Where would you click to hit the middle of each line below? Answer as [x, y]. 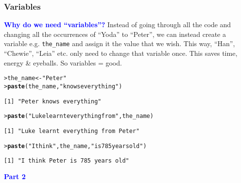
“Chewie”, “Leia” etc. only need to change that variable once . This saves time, [121, 53]
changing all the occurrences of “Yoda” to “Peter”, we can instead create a [115, 34]
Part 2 [15, 176]
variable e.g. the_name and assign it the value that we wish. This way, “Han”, [120, 43]
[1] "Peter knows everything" [53, 101]
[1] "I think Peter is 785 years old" [67, 161]
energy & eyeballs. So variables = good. [63, 62]
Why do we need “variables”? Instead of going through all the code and [118, 25]
